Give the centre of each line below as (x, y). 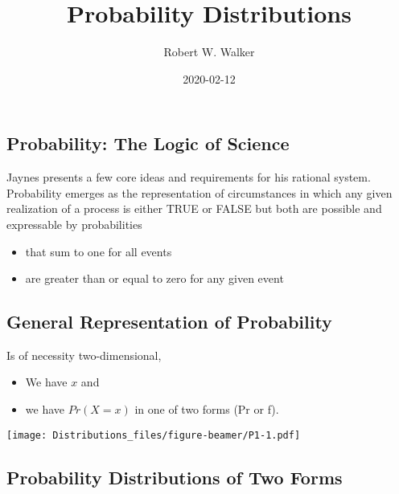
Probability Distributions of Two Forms (175, 477)
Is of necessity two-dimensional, (84, 355)
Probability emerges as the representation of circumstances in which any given (199, 192)
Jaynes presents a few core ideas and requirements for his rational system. (189, 177)
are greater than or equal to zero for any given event (154, 278)
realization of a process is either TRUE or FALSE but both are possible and (194, 208)
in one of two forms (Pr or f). (207, 409)
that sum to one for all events (99, 251)
